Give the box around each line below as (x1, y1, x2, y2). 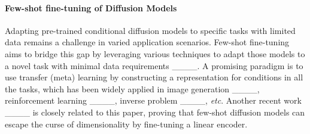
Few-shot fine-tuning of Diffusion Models (5, 1, 177, 14)
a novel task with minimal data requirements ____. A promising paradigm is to (5, 59, 303, 71)
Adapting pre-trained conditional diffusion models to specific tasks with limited (5, 24, 296, 36)
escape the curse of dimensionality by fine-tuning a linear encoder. (5, 117, 248, 130)
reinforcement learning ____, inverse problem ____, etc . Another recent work (5, 94, 302, 107)
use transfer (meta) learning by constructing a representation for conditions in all (5, 71, 303, 83)
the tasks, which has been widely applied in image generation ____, (5, 82, 260, 95)
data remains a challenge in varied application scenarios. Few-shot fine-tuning (5, 36, 290, 48)
